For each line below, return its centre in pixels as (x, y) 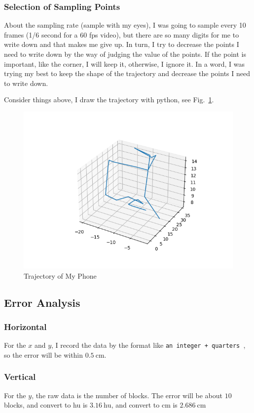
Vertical (20, 377)
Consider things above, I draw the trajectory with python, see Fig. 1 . (109, 100)
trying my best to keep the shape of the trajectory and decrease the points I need (127, 73)
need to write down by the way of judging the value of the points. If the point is (125, 54)
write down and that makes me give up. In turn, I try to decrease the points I (122, 44)
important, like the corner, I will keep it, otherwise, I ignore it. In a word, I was (125, 63)
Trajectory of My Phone (60, 275)
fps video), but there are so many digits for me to (164, 34)
